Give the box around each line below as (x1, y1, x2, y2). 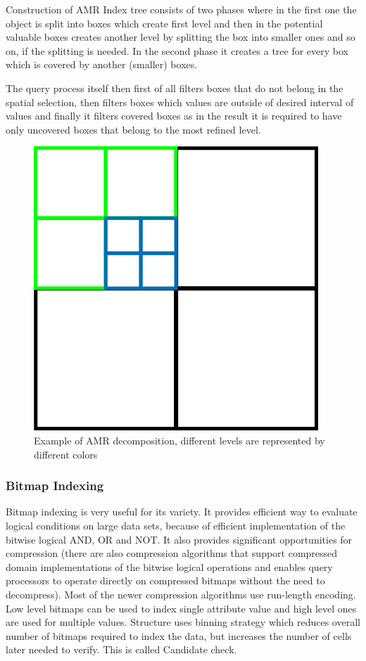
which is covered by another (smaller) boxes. (6, 57, 198, 72)
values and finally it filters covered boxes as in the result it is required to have (6, 108, 342, 123)
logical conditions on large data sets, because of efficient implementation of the (6, 518, 346, 532)
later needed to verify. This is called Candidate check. (6, 642, 237, 657)
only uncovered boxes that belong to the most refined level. (6, 122, 261, 136)
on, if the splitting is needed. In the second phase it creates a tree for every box (6, 43, 349, 58)
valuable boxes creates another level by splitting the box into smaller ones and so (6, 30, 355, 44)
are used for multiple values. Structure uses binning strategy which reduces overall (6, 615, 360, 629)
